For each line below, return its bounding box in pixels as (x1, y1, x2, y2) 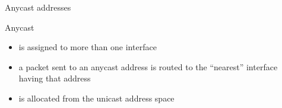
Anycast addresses (5, 1, 71, 13)
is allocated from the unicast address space (18, 91, 175, 104)
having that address (18, 72, 91, 84)
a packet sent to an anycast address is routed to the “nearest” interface (18, 60, 278, 73)
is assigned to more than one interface (18, 41, 157, 53)
